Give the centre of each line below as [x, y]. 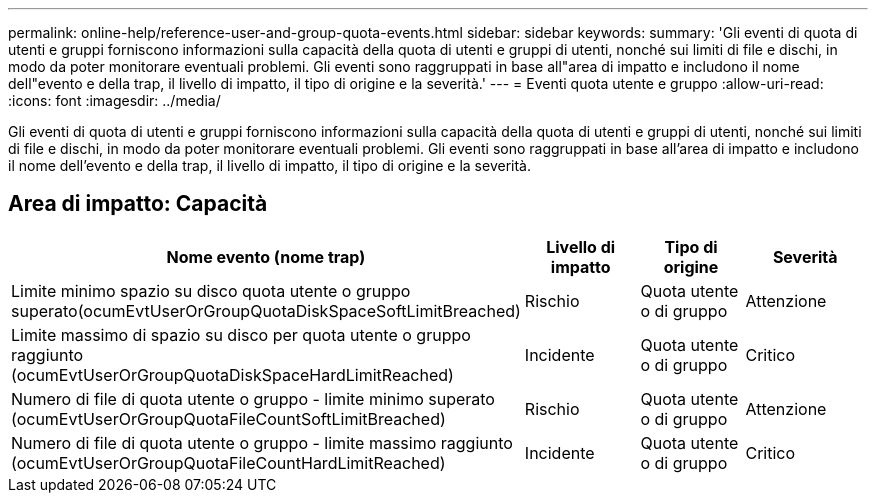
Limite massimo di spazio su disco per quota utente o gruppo [241, 334]
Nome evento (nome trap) [266, 256]
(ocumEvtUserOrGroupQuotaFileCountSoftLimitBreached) [228, 418]
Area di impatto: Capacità [138, 204]
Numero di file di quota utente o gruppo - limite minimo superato [253, 398]
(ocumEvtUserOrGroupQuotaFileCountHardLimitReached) [228, 462]
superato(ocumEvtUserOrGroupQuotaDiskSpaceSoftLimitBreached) [266, 310]
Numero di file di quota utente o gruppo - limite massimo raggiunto [262, 442]
